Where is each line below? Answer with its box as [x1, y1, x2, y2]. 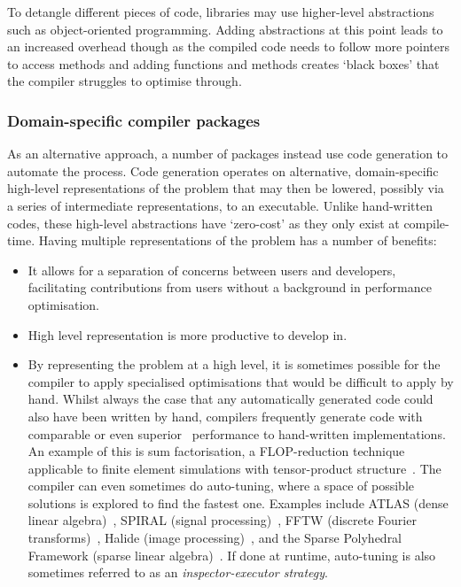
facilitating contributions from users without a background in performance [27, 278, 432, 297]
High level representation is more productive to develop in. [27, 325, 348, 344]
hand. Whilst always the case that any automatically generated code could [27, 390, 434, 408]
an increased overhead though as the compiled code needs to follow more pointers [7, 37, 449, 56]
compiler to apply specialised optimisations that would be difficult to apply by [27, 372, 454, 390]
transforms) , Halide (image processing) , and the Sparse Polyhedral [27, 529, 402, 547]
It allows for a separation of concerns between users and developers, [27, 260, 396, 279]
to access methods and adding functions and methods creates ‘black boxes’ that [7, 54, 440, 73]
